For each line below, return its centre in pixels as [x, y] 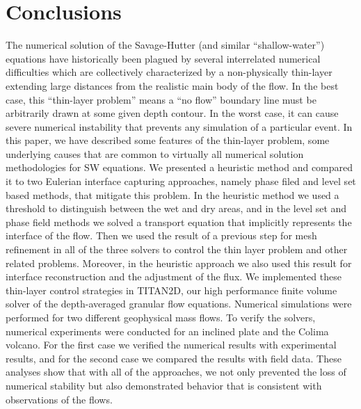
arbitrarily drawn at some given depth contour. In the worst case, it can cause [172, 113]
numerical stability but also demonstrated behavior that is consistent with [164, 385]
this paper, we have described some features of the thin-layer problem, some [168, 140]
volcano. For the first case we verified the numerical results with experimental [171, 345]
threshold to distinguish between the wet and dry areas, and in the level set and [176, 208]
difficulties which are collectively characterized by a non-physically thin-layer [169, 72]
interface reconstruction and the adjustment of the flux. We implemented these [174, 276]
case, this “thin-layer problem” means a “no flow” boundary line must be [161, 99]
